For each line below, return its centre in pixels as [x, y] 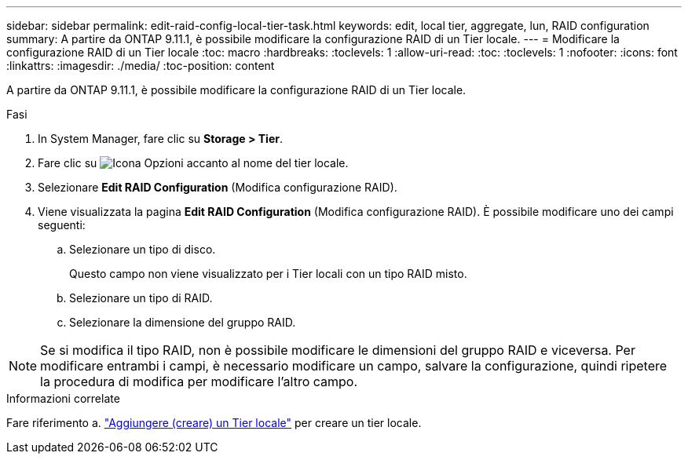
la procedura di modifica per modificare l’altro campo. [199, 382]
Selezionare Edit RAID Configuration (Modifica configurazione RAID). [218, 187]
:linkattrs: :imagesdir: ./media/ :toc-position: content [141, 66]
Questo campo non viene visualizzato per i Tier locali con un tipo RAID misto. [268, 274]
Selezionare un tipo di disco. [143, 249]
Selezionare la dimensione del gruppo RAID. [183, 322]
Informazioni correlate [63, 398]
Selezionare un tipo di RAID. [141, 298]
